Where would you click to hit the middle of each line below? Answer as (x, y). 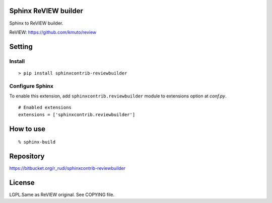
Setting (21, 46)
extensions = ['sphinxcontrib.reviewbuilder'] (77, 115)
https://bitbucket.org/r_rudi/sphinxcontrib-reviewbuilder (67, 168)
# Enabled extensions (45, 108)
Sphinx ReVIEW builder (46, 11)
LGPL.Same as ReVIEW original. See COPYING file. (62, 195)
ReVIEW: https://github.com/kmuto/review (53, 32)
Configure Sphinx (31, 86)
